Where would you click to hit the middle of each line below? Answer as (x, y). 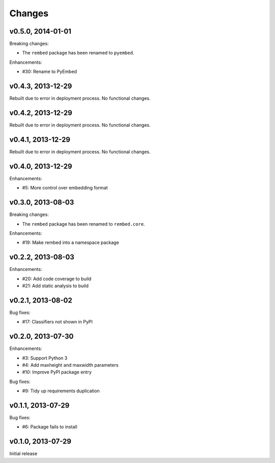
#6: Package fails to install (50, 427)
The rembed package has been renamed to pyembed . (78, 53)
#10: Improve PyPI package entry (57, 372)
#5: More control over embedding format (65, 188)
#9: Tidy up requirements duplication (61, 391)
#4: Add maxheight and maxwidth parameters (70, 365)
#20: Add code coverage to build (57, 279)
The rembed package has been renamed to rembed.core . (84, 224)
